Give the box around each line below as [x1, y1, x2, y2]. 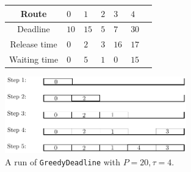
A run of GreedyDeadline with [5, 155, 120, 168]
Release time [10, 38, 57, 50]
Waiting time [9, 53, 59, 66]
